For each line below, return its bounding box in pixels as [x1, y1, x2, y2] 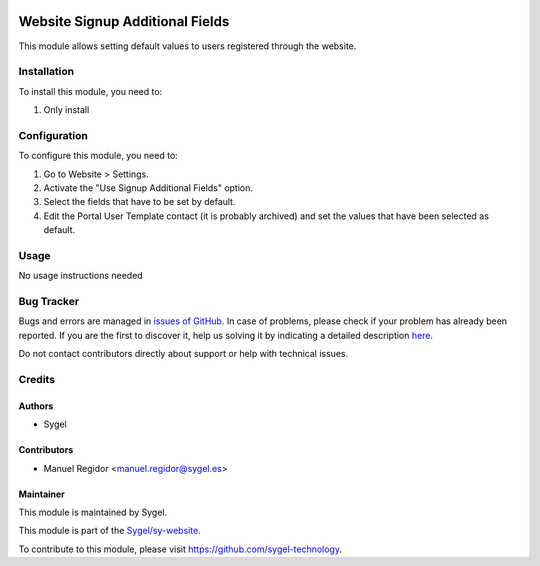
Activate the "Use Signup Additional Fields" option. [43, 181, 254, 194]
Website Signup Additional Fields [18, 13, 230, 30]
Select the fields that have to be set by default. [43, 196, 236, 208]
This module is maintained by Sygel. [18, 506, 168, 518]
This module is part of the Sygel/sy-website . [18, 525, 202, 537]
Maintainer [18, 488, 65, 500]
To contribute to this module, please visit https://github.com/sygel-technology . [18, 543, 342, 555]
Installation [18, 65, 75, 79]
